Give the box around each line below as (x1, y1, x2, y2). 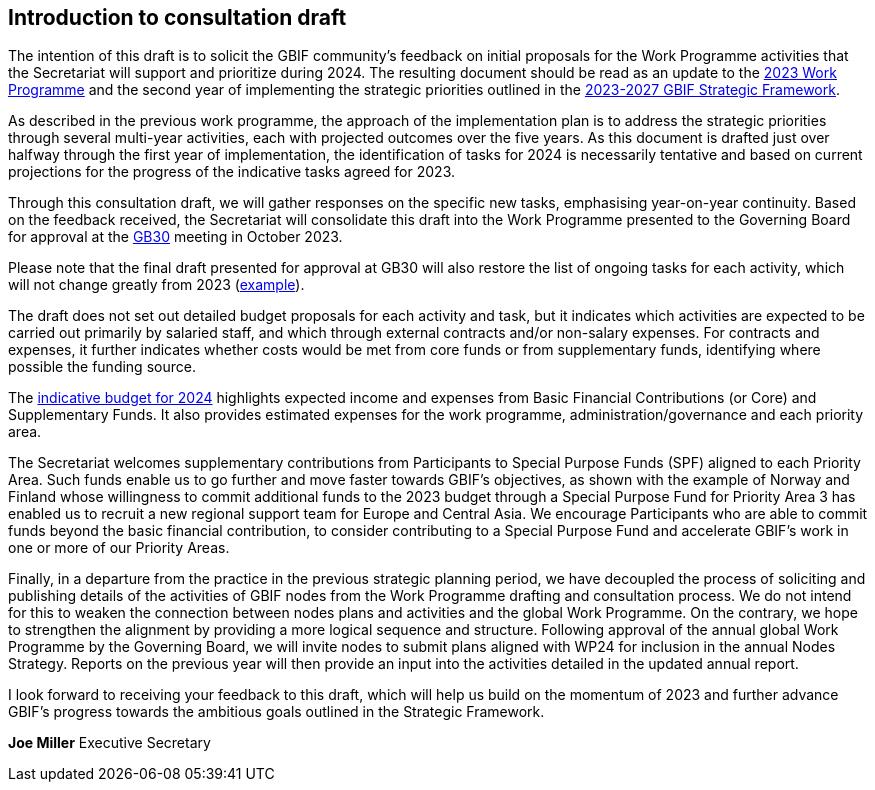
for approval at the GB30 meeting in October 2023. (8, 228, 343, 246)
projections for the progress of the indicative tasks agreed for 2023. (8, 163, 455, 181)
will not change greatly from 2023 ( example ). (8, 276, 305, 294)
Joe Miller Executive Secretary (8, 734, 211, 752)
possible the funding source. (8, 358, 196, 376)
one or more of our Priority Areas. (8, 539, 230, 557)
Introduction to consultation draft (8, 5, 347, 30)
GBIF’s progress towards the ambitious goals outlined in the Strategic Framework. (8, 703, 545, 721)
